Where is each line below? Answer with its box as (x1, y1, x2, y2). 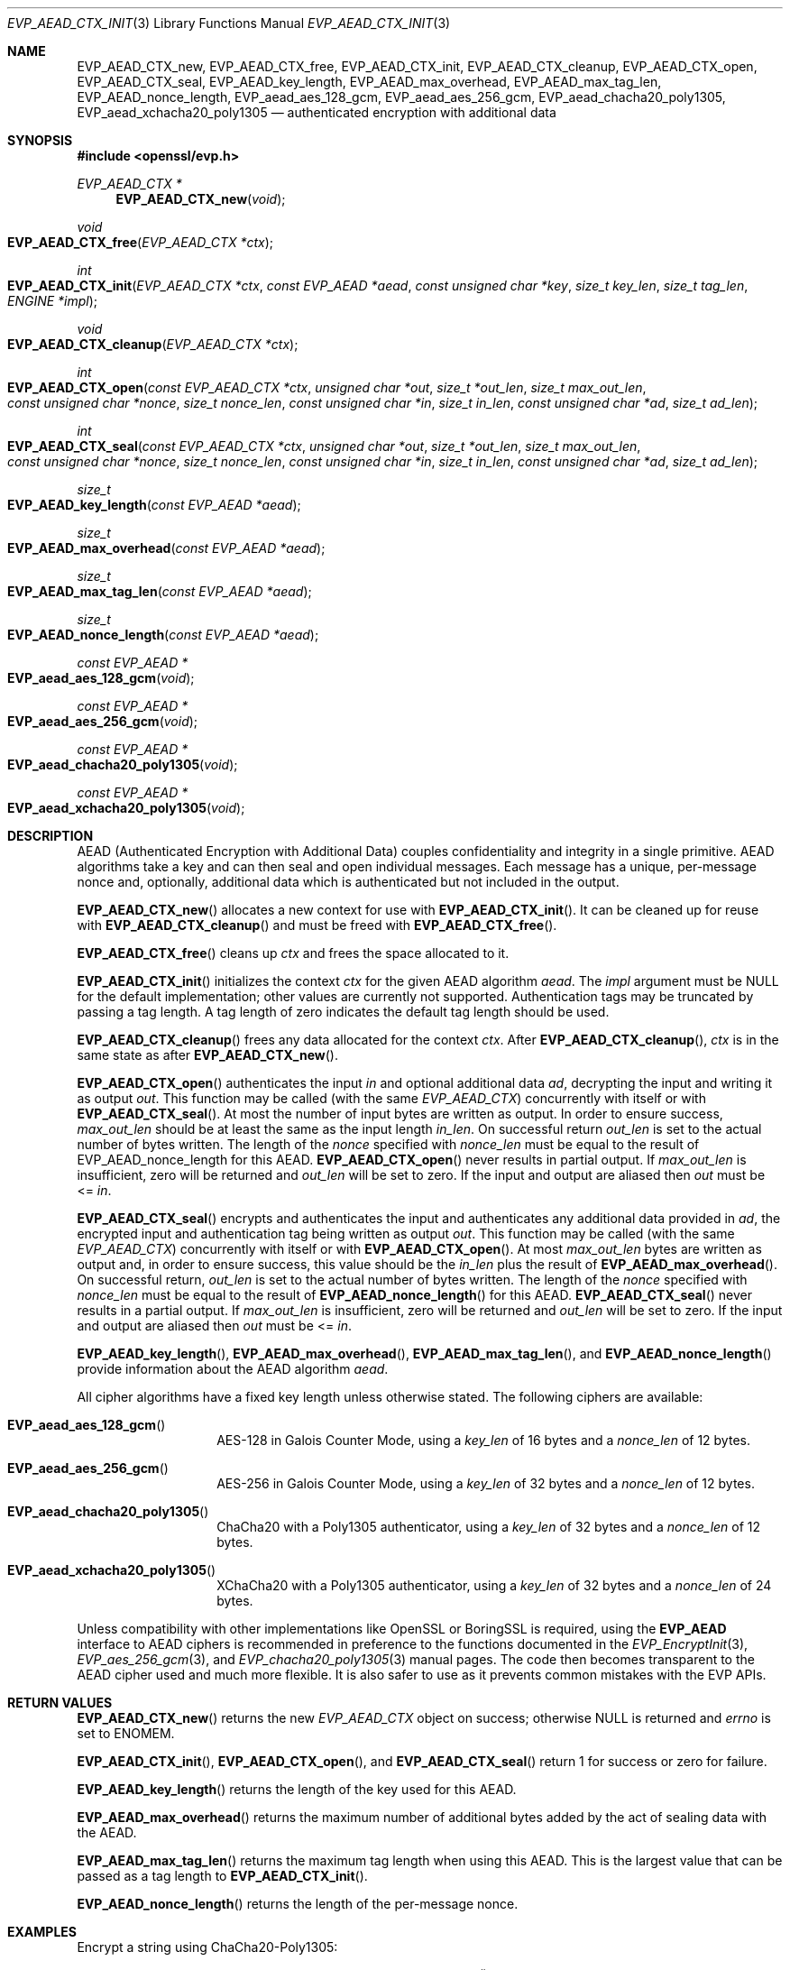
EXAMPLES (7, 1924, 77, 1939)
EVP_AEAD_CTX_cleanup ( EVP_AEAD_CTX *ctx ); (7, 336, 299, 352)
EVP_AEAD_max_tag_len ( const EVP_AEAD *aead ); (7, 584, 312, 599)
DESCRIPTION (7, 828, 94, 843)
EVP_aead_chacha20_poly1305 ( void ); (7, 757, 238, 772)
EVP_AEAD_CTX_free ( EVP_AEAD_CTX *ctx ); (7, 235, 274, 250)
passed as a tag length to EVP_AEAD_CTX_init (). (77, 1868, 368, 1883)
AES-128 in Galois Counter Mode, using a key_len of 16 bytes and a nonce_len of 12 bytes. (216, 1432, 750, 1448)
